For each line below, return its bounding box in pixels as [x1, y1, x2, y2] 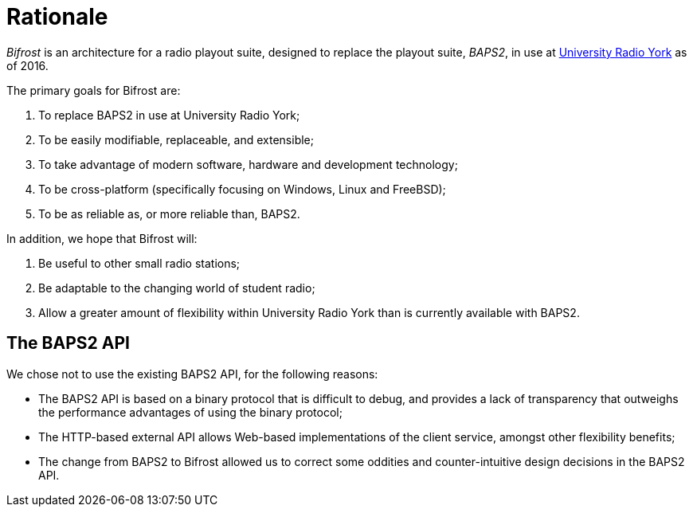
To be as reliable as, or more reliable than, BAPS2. [38, 206, 300, 221]
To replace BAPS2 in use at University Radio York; [38, 108, 300, 122]
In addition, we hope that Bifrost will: [6, 231, 198, 245]
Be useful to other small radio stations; [38, 256, 241, 270]
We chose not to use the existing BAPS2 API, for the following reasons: [6, 366, 378, 381]
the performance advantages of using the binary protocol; [38, 405, 343, 419]
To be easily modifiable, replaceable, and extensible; [38, 132, 314, 147]
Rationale [6, 3, 108, 30]
